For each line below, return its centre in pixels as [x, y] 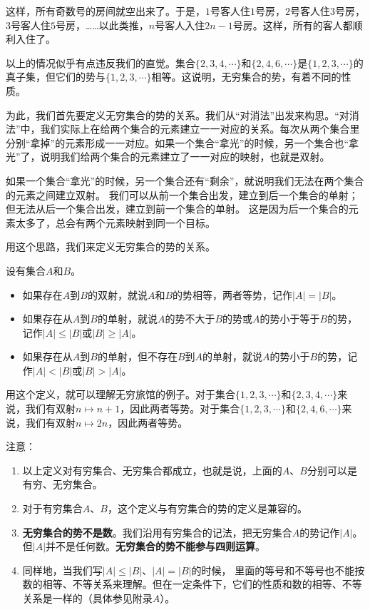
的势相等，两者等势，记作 [233, 294]
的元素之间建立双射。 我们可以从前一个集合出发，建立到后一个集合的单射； [182, 194]
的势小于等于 [290, 319]
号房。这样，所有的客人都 [293, 25]
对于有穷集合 [52, 508]
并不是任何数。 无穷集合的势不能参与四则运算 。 [156, 546]
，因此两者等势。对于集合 [180, 408]
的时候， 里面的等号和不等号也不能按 [278, 570]
